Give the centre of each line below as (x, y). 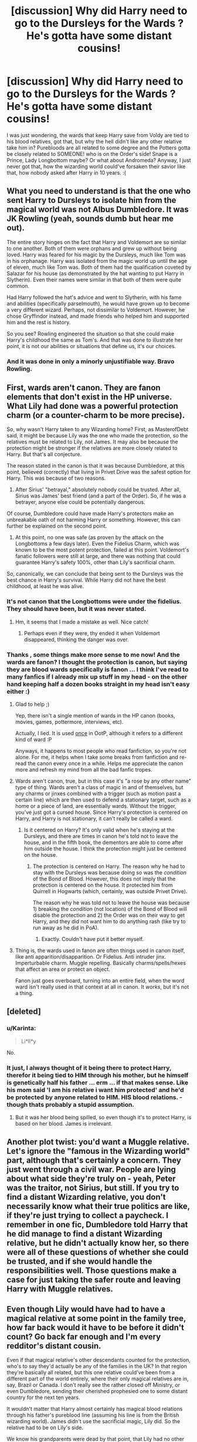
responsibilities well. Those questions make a (92, 1271)
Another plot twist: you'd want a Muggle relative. (98, 1142)
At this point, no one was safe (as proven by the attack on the (89, 538)
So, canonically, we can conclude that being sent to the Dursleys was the (95, 574)
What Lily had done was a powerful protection (92, 406)
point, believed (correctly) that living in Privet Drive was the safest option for (99, 472)
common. (18, 286)
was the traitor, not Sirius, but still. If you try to (93, 1188)
